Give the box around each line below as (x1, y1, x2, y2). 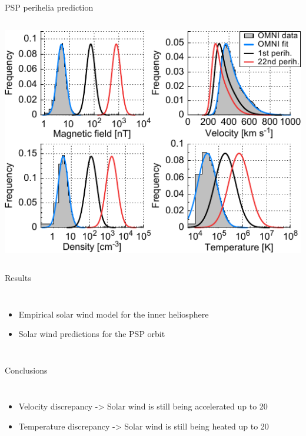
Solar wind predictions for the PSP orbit (18, 328, 165, 340)
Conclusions (5, 364, 48, 376)
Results (5, 271, 31, 283)
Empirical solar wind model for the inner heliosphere (18, 308, 209, 320)
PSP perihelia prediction (5, 1, 94, 13)
